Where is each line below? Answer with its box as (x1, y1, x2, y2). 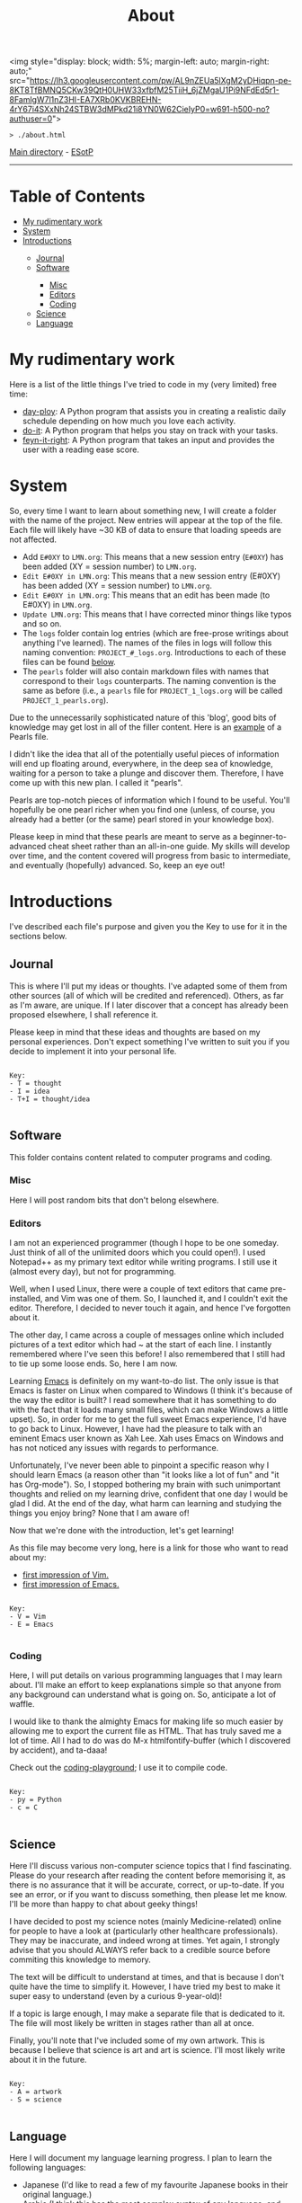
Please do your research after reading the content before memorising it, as (9, 1870, 286, 1881)
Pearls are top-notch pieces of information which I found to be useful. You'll (9, 795, 290, 805)
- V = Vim (9, 1612, 47, 1621)
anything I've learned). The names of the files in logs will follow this (22, 637, 272, 648)
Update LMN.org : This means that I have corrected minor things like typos (22, 608, 292, 619)
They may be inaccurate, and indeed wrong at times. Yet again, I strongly (9, 1935, 280, 1946)
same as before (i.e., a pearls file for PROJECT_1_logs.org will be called (22, 685, 283, 696)
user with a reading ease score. (22, 444, 139, 455)
